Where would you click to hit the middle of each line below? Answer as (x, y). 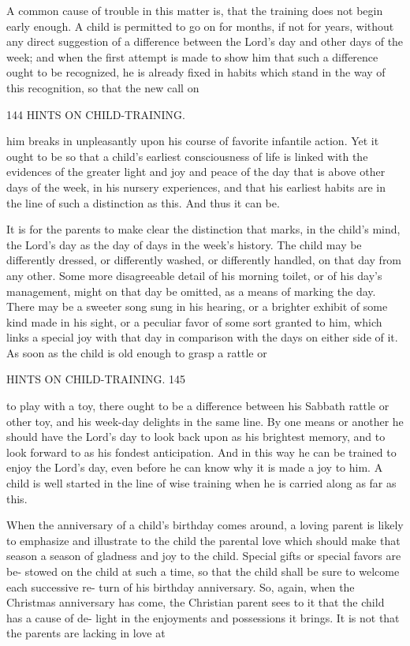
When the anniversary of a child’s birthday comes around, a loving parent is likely (205, 525)
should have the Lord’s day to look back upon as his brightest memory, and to (196, 437)
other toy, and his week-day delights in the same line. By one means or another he (205, 421)
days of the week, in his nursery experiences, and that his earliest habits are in (196, 187)
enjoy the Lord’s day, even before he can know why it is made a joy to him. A (195, 467)
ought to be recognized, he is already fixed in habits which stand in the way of (196, 72)
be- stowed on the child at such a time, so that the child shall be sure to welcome (203, 571)
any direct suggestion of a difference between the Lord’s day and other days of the (205, 41)
